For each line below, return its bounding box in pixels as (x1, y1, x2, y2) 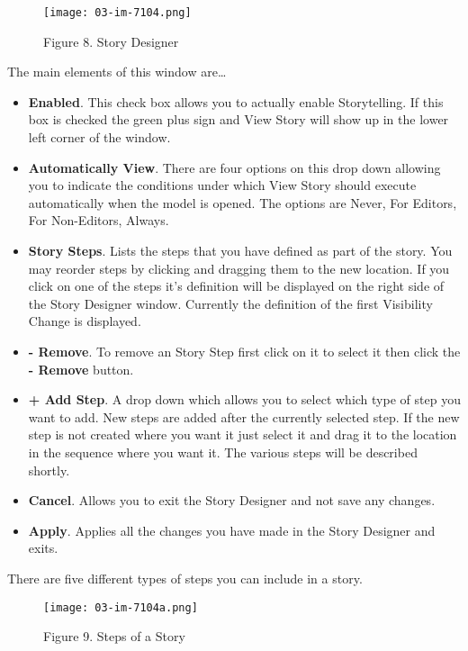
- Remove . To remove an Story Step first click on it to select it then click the (28, 341, 461, 360)
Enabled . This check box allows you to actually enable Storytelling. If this (28, 92, 444, 111)
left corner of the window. (28, 128, 171, 147)
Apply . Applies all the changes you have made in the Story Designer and (28, 520, 436, 539)
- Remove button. (28, 359, 134, 378)
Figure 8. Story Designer (43, 32, 179, 50)
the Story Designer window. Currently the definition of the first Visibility (28, 294, 433, 312)
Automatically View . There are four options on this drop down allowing (28, 158, 441, 176)
